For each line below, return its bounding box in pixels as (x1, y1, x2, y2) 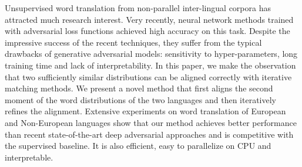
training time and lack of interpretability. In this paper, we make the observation (5, 59, 296, 71)
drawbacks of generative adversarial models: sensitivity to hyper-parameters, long (5, 47, 298, 60)
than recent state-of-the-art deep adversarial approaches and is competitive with (5, 128, 294, 140)
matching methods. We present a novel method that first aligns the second (5, 82, 273, 94)
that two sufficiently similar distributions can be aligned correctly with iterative (5, 70, 292, 83)
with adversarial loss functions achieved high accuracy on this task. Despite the (5, 25, 290, 37)
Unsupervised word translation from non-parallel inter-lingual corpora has (5, 2, 271, 13)
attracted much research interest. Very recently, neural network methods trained (5, 13, 294, 25)
